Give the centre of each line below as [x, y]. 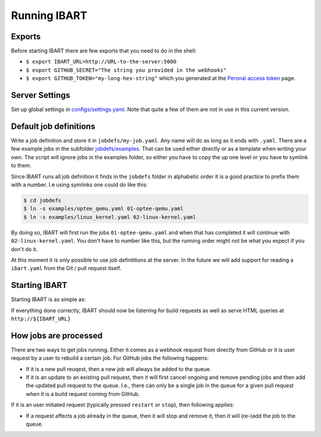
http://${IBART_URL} [41, 319]
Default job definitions [53, 126]
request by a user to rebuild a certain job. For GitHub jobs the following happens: [110, 358]
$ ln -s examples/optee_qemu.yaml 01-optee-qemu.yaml [103, 209]
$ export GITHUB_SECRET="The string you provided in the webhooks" [126, 70]
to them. [21, 166]
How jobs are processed [57, 335]
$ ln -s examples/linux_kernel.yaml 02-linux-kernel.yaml [110, 217]
